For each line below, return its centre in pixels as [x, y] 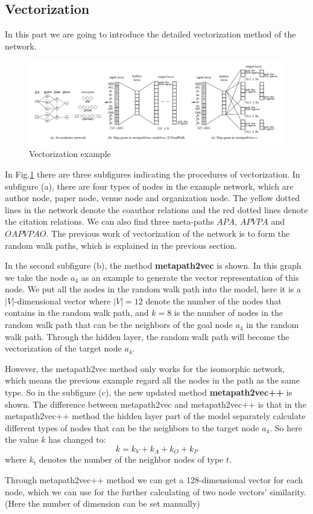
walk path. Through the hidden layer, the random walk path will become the [147, 336]
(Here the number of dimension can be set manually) [103, 503]
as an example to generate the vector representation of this [190, 277]
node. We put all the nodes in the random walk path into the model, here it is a [153, 289]
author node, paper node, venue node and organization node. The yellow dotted [153, 198]
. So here [286, 427]
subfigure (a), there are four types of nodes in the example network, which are [149, 186]
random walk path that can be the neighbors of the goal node [119, 325]
